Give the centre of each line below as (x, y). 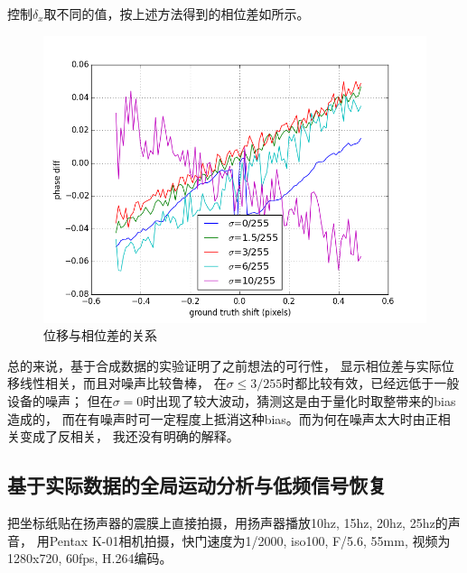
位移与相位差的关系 (100, 335)
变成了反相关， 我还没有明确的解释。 (129, 436)
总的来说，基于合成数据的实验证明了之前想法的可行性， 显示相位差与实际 (224, 365)
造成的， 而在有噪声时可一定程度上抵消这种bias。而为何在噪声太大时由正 (223, 418)
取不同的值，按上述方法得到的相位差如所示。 (177, 14)
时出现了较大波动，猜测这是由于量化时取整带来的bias (299, 400)
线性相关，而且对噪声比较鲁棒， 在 (123, 383)
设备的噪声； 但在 (60, 400)
